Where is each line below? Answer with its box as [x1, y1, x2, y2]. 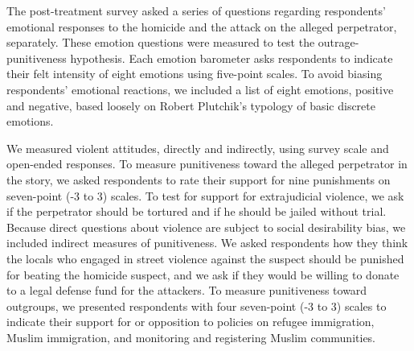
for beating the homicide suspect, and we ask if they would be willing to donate [6, 266, 400, 283]
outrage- [318, 34, 359, 51]
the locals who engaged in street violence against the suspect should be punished [6, 250, 404, 266]
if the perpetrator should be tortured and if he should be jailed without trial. [6, 203, 387, 220]
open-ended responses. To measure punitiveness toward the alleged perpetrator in [6, 155, 408, 172]
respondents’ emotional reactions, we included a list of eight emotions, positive [6, 81, 394, 97]
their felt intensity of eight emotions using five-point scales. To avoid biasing [6, 65, 383, 82]
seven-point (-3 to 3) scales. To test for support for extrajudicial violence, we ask [6, 187, 404, 204]
